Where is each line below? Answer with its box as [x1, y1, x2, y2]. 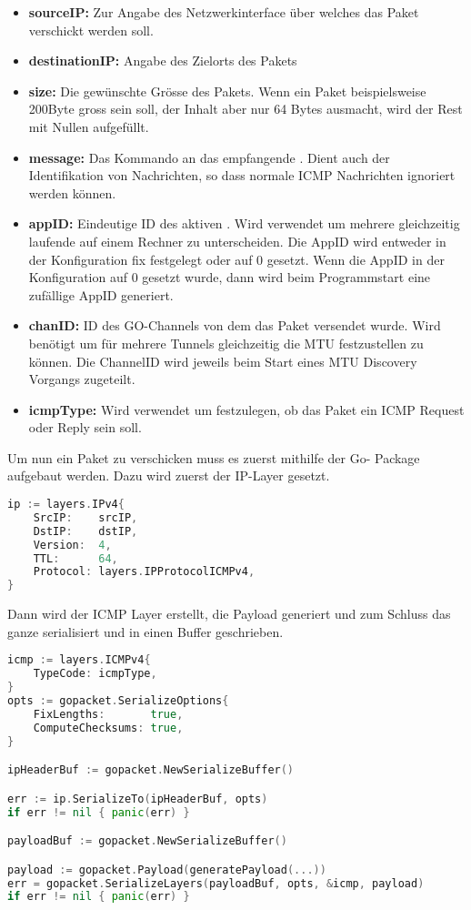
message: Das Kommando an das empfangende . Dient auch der [28, 147, 390, 167]
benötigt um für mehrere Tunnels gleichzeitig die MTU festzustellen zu [28, 333, 424, 352]
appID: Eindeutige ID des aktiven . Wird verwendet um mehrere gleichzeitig [28, 214, 460, 233]
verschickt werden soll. [28, 20, 154, 39]
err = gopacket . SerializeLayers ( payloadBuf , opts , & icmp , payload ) [7, 876, 425, 890]
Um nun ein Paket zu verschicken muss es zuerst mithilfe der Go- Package [7, 448, 420, 467]
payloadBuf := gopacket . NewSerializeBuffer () [7, 834, 287, 848]
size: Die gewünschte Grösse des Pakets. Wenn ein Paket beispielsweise [28, 81, 426, 100]
